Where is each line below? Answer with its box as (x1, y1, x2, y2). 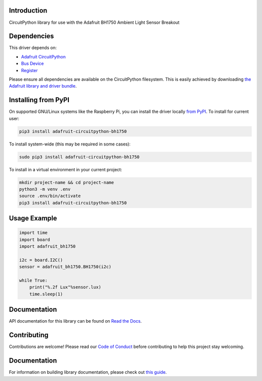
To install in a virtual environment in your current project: (9, 166, 122, 172)
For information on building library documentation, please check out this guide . (9, 369, 167, 375)
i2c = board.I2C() (19, 257, 63, 263)
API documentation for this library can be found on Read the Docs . (9, 318, 142, 324)
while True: (19, 278, 48, 283)
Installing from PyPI (9, 96, 70, 104)
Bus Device (21, 61, 44, 67)
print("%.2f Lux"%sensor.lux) (29, 285, 101, 290)
